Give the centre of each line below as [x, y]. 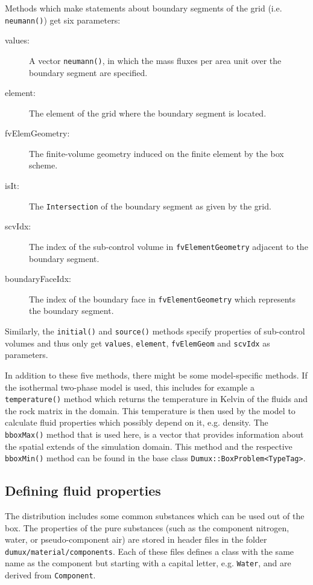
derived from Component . [50, 575]
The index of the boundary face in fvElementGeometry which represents [163, 299]
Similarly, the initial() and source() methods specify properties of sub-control [155, 331]
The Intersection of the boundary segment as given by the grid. [150, 206]
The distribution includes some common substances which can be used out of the [155, 516]
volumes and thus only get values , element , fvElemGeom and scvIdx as [138, 343]
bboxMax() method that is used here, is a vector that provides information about [154, 434]
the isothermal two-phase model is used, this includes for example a [130, 387]
